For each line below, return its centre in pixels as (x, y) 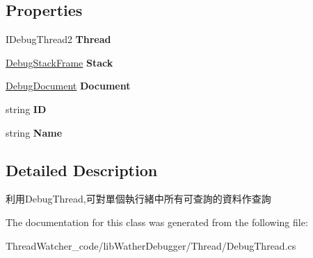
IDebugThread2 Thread (58, 39)
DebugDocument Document (68, 86)
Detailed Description (82, 170)
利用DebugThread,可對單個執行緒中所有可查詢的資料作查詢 (138, 199)
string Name (34, 132)
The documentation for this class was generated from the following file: (157, 222)
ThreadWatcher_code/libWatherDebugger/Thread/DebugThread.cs (151, 245)
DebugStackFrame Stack (59, 62)
